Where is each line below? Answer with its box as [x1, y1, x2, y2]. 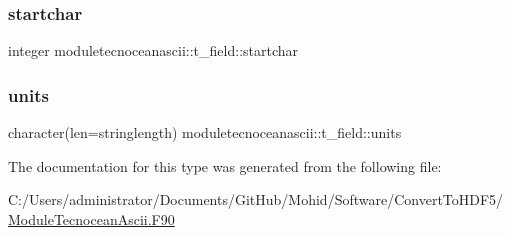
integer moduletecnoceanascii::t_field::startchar [8, 40, 299, 61]
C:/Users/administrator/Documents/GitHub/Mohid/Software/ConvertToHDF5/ [8, 189, 504, 210]
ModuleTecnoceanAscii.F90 [8, 208, 175, 229]
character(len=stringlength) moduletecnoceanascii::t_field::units [8, 122, 402, 143]
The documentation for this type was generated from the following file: [8, 155, 442, 176]
